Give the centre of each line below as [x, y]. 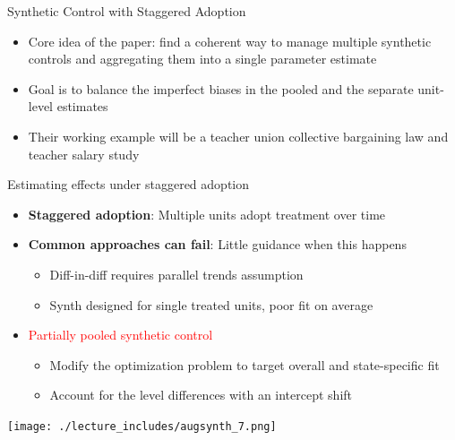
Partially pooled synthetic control [120, 335]
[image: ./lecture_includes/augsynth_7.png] [142, 426]
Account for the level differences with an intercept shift [201, 395]
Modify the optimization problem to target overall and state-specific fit [245, 364]
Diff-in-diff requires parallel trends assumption [176, 274]
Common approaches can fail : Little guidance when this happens [217, 244]
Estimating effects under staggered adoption [129, 184]
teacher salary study [84, 154]
